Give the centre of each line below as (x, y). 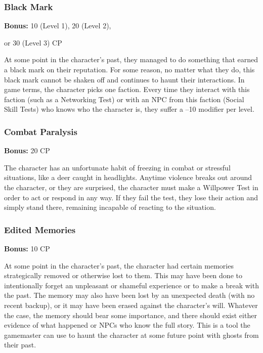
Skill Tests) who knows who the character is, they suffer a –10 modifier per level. (129, 109)
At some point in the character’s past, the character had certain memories (119, 265)
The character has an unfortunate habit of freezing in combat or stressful (117, 167)
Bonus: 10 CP (27, 248)
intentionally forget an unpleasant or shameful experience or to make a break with (131, 285)
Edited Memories (40, 229)
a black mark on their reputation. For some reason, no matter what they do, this (129, 69)
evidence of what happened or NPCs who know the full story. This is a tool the (127, 325)
